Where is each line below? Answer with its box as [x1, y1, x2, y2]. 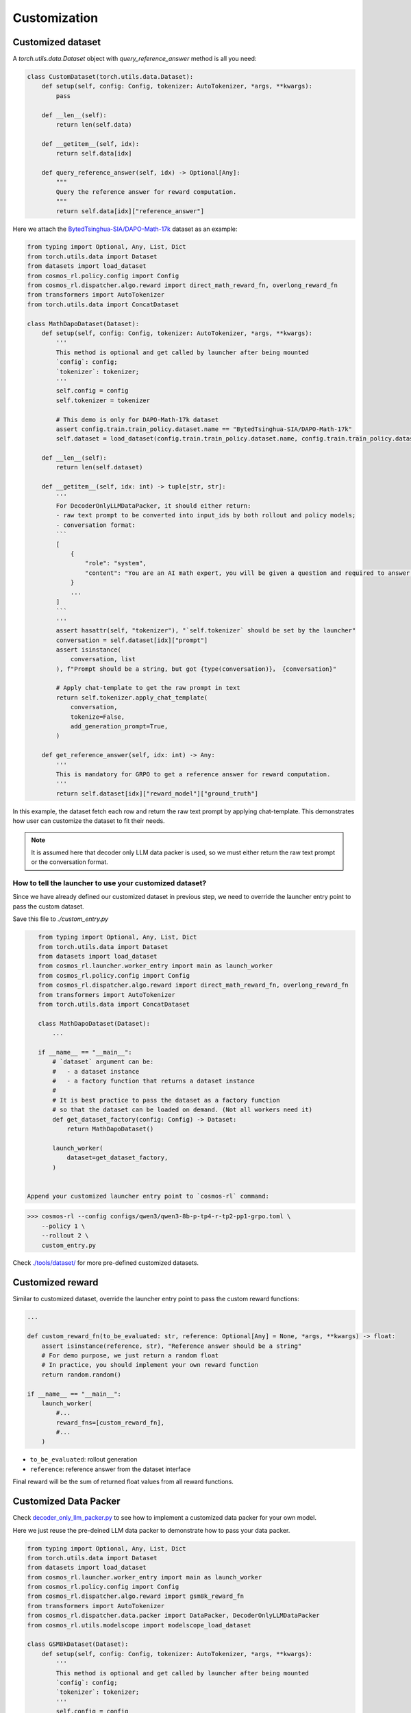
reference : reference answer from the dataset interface [29, 1465, 191, 1473]
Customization [12, 10, 99, 25]
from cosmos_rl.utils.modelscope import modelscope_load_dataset [27, 1621, 251, 1629]
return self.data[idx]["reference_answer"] [55, 207, 205, 215]
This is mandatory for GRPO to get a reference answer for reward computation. [55, 770, 331, 778]
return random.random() [41, 1370, 121, 1379]
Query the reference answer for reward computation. [55, 188, 237, 195]
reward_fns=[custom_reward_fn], [55, 1418, 164, 1427]
